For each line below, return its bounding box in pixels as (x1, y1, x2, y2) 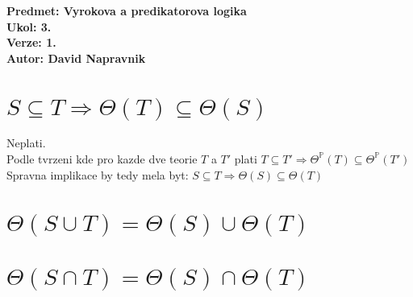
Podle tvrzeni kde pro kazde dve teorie (6, 150, 198, 167)
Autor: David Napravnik (6, 49, 146, 66)
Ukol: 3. (6, 18, 52, 35)
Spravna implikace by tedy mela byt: (6, 166, 189, 183)
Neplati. (6, 134, 46, 151)
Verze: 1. (6, 34, 56, 51)
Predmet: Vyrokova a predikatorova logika (6, 2, 247, 19)
